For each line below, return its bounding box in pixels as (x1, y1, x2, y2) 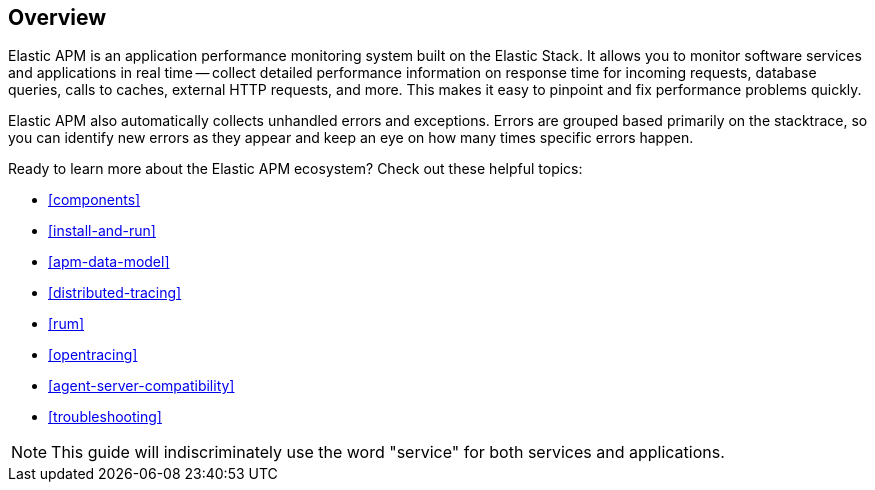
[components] (48, 191, 141, 209)
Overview (8, 5, 107, 30)
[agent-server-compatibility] (48, 377, 235, 395)
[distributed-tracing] (48, 284, 182, 302)
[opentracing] (48, 346, 138, 364)
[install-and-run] (48, 222, 156, 240)
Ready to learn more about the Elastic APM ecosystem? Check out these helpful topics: (8, 160, 583, 178)
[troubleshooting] (48, 408, 162, 426)
